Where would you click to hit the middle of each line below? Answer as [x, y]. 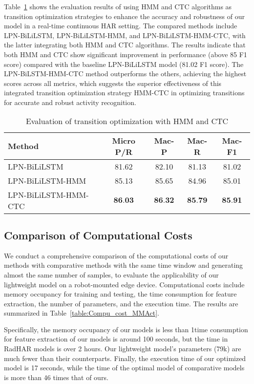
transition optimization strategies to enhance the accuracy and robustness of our [124, 16]
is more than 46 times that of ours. [56, 377]
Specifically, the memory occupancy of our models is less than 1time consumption [126, 329]
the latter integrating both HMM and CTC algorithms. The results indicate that [125, 45]
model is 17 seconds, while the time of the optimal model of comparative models [124, 368]
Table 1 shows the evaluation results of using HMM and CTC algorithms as [118, 6]
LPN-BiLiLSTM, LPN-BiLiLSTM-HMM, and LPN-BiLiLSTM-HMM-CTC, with [125, 35]
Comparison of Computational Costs [98, 235]
